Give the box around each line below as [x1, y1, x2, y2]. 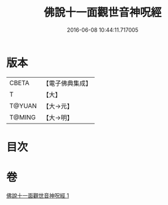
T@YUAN [9, 102, 37, 110]
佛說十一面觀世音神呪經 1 [6, 192, 69, 199]
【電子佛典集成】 [42, 79, 92, 88]
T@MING [9, 113, 36, 121]
